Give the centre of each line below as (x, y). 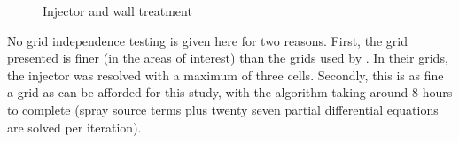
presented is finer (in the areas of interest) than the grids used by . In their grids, (228, 58)
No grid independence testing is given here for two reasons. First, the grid (207, 40)
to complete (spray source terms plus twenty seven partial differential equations (223, 109)
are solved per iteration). (74, 127)
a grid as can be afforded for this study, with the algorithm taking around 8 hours (230, 92)
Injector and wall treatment (117, 11)
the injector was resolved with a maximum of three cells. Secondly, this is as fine (226, 75)
